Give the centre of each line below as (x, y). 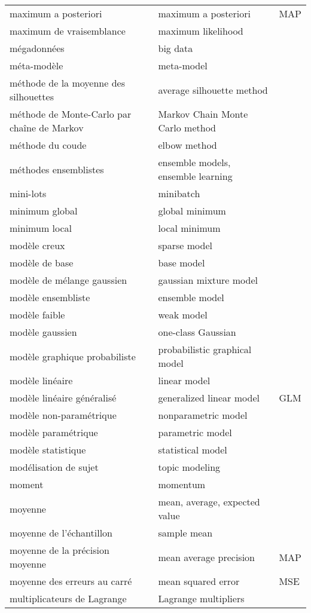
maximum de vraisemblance (68, 31)
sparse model (185, 245)
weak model (183, 315)
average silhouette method (213, 90)
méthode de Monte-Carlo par (71, 114)
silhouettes (32, 96)
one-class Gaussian (197, 332)
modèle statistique (48, 450)
